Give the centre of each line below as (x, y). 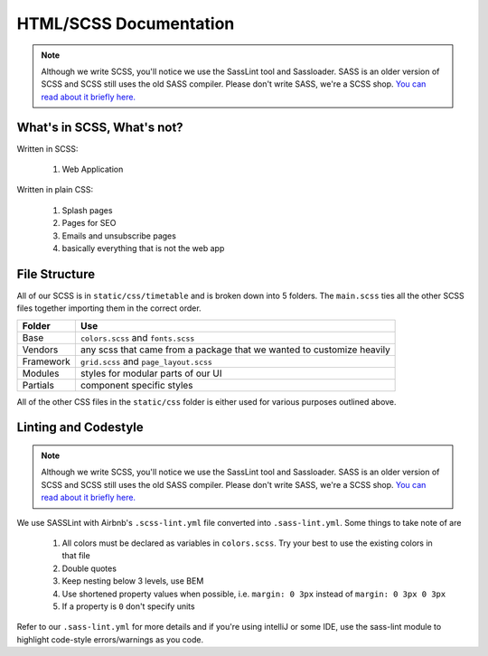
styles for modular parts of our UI (151, 373)
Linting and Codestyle (80, 428)
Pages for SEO (89, 223)
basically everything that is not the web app (143, 248)
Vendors (40, 350)
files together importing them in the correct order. (109, 308)
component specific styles (136, 385)
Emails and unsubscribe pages (119, 236)
